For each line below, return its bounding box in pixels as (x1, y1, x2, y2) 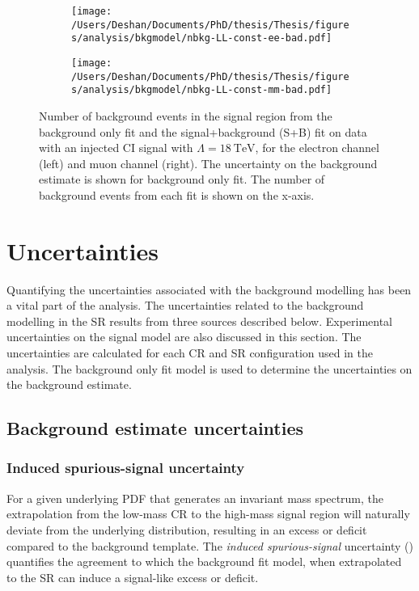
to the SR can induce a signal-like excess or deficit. (6, 568, 259, 585)
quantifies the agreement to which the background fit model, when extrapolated (6, 553, 402, 570)
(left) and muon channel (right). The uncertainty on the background (39, 154, 378, 171)
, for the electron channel (255, 139, 379, 156)
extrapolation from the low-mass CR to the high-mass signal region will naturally (6, 505, 410, 522)
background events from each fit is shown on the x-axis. (39, 186, 315, 203)
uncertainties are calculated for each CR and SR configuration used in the (6, 344, 373, 361)
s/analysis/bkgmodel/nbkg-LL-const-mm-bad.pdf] (71, 84, 332, 96)
